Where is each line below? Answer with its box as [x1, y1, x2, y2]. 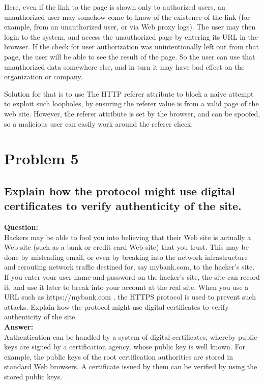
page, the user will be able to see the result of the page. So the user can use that [4, 51, 255, 62]
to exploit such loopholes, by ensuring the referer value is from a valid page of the [4, 98, 259, 109]
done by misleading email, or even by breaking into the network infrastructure [4, 251, 248, 262]
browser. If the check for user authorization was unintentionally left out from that [4, 41, 259, 52]
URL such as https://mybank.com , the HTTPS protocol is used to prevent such [4, 291, 256, 302]
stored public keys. [4, 371, 63, 381]
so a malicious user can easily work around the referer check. [4, 118, 193, 129]
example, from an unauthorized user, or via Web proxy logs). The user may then [4, 21, 256, 32]
